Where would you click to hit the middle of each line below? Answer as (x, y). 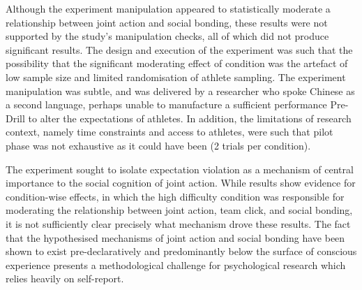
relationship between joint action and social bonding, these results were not (167, 22)
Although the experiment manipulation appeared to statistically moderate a (168, 8)
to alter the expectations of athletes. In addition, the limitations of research (190, 118)
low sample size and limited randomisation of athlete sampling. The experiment (176, 77)
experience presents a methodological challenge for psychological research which (176, 264)
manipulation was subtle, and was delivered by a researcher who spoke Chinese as (180, 90)
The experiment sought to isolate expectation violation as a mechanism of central (180, 169)
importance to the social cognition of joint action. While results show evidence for (181, 183)
